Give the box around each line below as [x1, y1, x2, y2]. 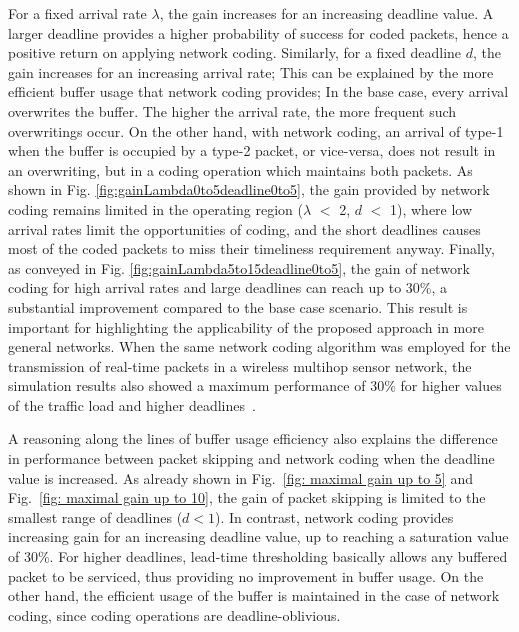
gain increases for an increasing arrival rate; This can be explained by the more [8, 61, 494, 82]
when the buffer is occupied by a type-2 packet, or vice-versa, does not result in [8, 140, 496, 161]
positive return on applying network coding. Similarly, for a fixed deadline [8, 42, 462, 63]
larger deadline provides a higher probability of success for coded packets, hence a [8, 22, 509, 43]
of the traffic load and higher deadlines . [8, 394, 256, 415]
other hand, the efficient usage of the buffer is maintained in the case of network [8, 585, 500, 606]
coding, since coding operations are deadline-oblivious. [8, 604, 341, 625]
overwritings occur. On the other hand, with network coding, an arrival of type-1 [8, 120, 504, 141]
